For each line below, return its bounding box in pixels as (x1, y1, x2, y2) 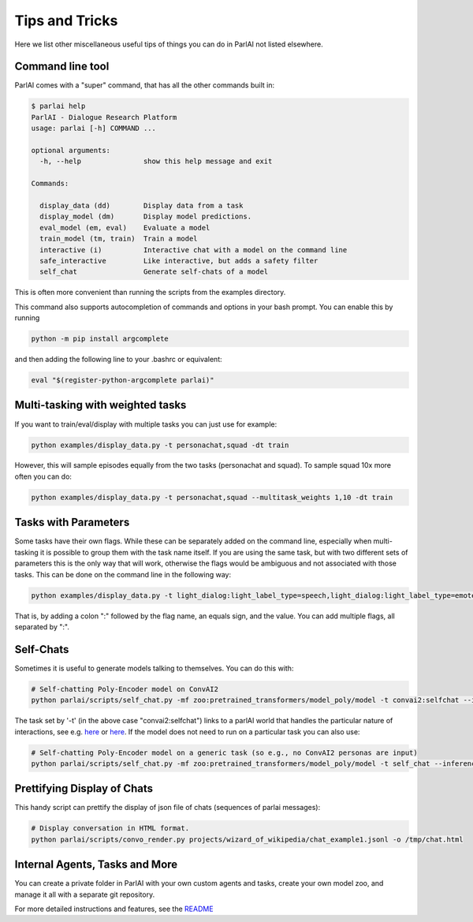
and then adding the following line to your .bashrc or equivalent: (14, 355, 222, 364)
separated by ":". (14, 622, 70, 631)
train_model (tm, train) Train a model (39, 234, 198, 244)
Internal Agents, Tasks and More (14, 858, 178, 872)
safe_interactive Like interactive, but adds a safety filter (39, 256, 318, 265)
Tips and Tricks (14, 12, 118, 29)
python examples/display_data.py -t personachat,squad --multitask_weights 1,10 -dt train (31, 493, 393, 502)
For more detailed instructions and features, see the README (14, 904, 214, 914)
